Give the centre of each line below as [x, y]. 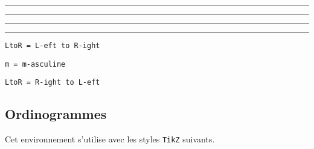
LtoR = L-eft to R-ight [53, 46]
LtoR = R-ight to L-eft [53, 83]
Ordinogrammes [56, 114]
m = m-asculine [35, 64]
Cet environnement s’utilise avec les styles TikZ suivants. [110, 139]
